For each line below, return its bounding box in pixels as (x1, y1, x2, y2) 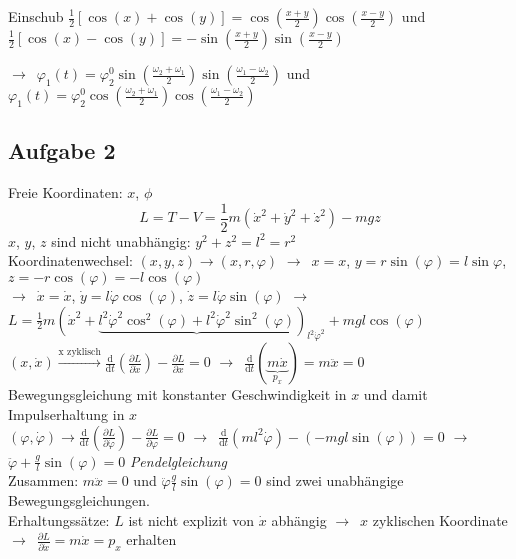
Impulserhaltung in (8, 404, 125, 425)
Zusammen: (8, 470, 79, 491)
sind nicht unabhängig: (51, 230, 191, 251)
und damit (363, 384, 428, 405)
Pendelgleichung (129, 450, 228, 471)
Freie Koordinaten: (8, 182, 123, 203)
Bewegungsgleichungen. (8, 490, 150, 511)
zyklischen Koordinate (372, 509, 508, 530)
